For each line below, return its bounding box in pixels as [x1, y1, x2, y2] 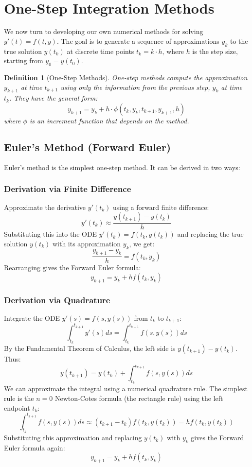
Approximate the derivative [4, 202, 86, 212]
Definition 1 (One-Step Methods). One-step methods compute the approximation [4, 72, 248, 82]
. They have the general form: [9, 93, 98, 103]
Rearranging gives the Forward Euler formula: [4, 262, 141, 273]
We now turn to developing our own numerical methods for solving [4, 26, 203, 36]
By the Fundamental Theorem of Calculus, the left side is [4, 343, 176, 353]
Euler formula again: [4, 442, 65, 452]
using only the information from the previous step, [60, 82, 210, 92]
